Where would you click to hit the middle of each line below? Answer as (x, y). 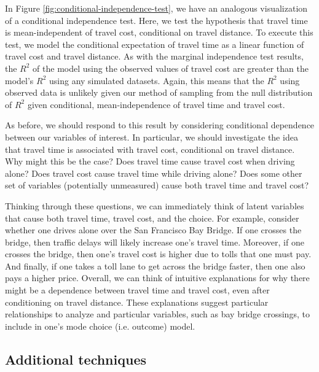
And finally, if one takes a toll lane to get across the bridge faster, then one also (155, 265)
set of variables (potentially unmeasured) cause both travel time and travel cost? (157, 185)
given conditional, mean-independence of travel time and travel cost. (156, 104)
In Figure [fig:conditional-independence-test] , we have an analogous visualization (156, 8)
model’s (19, 80)
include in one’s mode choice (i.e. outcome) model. (100, 326)
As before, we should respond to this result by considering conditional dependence (160, 125)
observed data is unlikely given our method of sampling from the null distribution (159, 92)
